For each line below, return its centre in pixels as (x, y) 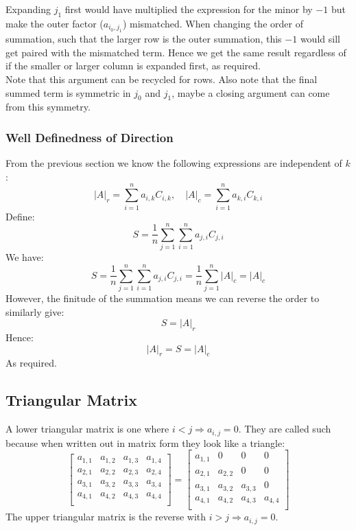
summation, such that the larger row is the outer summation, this (144, 39)
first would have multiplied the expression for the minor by (189, 9)
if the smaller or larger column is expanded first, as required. (133, 66)
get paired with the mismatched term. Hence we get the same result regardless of (176, 52)
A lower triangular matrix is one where (87, 429)
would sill (320, 39)
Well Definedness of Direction (90, 137)
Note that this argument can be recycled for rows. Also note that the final (162, 79)
